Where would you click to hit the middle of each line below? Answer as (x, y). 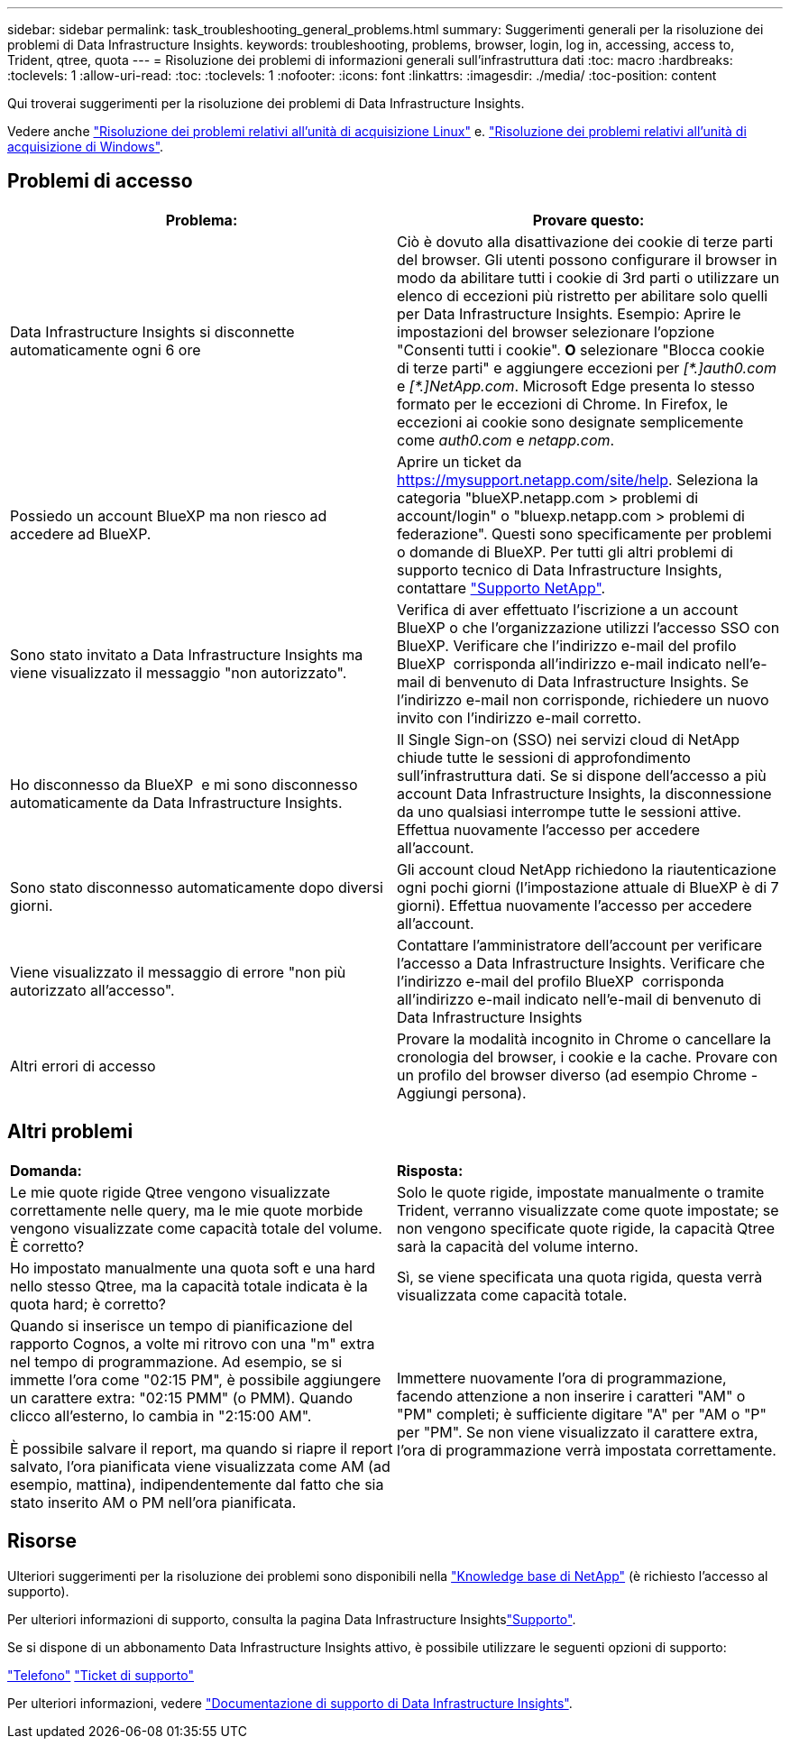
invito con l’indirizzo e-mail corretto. (519, 717)
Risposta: (430, 1170)
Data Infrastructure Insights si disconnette (152, 331)
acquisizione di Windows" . (86, 147)
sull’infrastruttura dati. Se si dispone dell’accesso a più (582, 775)
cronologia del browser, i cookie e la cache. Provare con (588, 1057)
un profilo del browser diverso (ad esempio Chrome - (578, 1075)
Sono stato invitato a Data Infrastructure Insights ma (187, 654)
